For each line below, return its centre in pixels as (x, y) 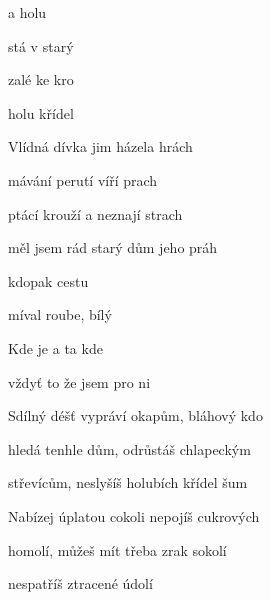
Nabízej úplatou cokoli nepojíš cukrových (134, 515)
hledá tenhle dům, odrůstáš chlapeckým (129, 448)
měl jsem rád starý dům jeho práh (113, 247)
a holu (27, 12)
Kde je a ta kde (55, 347)
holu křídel (41, 112)
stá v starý (41, 45)
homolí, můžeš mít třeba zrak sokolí (117, 549)
